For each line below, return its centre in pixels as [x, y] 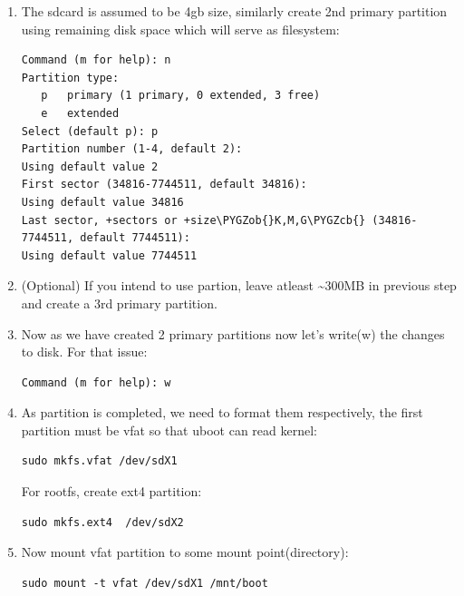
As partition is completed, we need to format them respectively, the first [222, 412]
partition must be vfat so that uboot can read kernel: [169, 430]
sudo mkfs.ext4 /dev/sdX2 [102, 522]
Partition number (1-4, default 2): [132, 149]
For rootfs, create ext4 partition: [111, 491]
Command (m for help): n [96, 60]
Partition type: [70, 78]
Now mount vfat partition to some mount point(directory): [185, 552]
